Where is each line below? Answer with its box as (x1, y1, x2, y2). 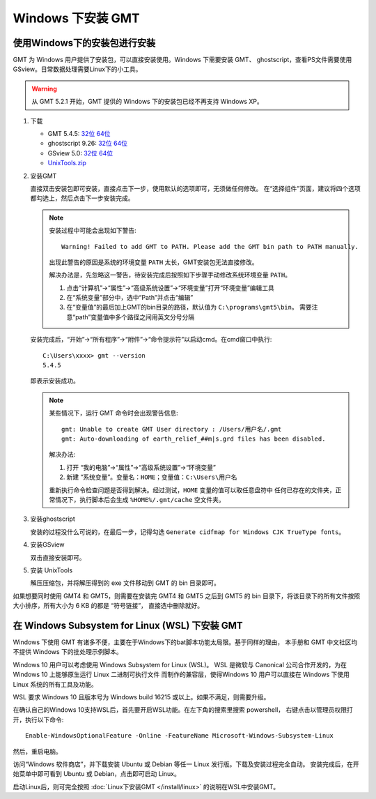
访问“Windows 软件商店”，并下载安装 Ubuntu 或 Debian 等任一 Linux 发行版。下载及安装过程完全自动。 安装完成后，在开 (13, 760, 360, 768)
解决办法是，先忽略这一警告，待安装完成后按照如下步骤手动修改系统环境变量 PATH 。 (49, 271, 292, 279)
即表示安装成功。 (30, 376, 79, 385)
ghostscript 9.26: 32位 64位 (47, 139, 128, 148)
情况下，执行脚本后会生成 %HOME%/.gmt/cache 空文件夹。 (54, 495, 226, 503)
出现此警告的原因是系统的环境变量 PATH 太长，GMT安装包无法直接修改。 (49, 258, 258, 266)
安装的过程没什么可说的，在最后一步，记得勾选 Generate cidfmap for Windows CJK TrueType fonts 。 (30, 527, 345, 536)
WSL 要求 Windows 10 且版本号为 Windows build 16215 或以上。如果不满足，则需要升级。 (13, 692, 270, 701)
